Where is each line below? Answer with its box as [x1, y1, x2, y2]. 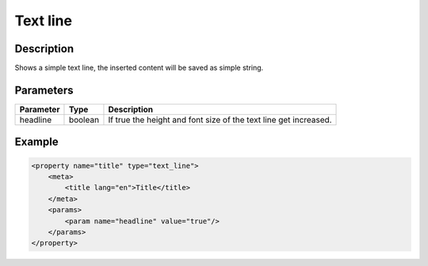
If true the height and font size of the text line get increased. [108, 114, 332, 125]
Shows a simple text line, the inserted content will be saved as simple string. [14, 63, 264, 73]
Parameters [14, 83, 74, 97]
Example [14, 135, 59, 149]
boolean [68, 114, 99, 125]
